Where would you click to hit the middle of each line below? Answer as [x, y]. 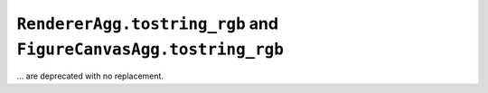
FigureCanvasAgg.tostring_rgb [150, 49]
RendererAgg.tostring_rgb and [148, 23]
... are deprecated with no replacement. [90, 76]
